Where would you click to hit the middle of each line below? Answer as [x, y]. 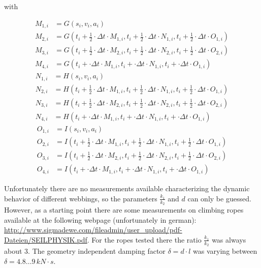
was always [229, 239]
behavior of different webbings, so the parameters [81, 198]
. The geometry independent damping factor [97, 251]
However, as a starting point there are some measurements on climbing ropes [124, 210]
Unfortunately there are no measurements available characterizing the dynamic [127, 188]
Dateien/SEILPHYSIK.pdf [46, 239]
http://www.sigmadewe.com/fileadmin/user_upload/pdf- [93, 230]
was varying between [225, 251]
